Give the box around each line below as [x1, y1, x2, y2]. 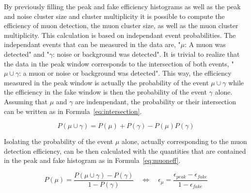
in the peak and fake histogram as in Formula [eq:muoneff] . [4, 155, 181, 165]
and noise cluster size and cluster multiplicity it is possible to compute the [4, 11, 225, 21]
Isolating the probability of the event [4, 136, 113, 146]
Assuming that [4, 96, 47, 106]
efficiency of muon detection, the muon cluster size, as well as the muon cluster [4, 20, 238, 31]
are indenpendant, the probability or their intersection [75, 96, 236, 106]
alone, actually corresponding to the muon [122, 136, 247, 146]
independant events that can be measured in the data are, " [4, 39, 181, 49]
